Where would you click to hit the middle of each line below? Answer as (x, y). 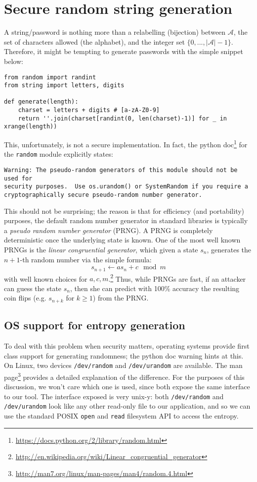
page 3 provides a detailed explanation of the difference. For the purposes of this (124, 376)
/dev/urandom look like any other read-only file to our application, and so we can (127, 406)
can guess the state (33, 288)
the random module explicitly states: (59, 154)
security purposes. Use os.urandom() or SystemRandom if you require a (126, 187)
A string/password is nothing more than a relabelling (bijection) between (115, 32)
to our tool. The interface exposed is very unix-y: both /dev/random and (114, 396)
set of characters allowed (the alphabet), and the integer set (94, 41)
